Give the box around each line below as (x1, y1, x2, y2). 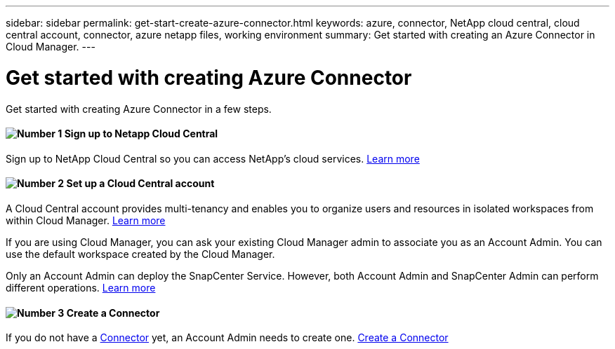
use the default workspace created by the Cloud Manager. (6, 247, 275, 260)
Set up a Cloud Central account (66, 177, 215, 190)
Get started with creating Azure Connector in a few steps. (6, 102, 272, 115)
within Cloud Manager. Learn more (6, 214, 166, 226)
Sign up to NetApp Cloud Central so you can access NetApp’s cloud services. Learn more (6, 152, 420, 165)
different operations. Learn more (6, 281, 156, 294)
